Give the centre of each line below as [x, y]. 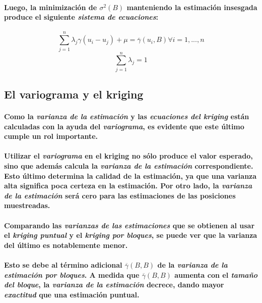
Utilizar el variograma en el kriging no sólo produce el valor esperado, [128, 156]
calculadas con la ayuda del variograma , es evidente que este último [124, 126]
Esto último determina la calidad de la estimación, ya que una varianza [130, 175]
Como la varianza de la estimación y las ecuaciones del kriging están [127, 116]
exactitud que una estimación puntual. [72, 294]
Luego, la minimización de [51, 7]
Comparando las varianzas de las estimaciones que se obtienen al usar [129, 225]
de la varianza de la [192, 264]
